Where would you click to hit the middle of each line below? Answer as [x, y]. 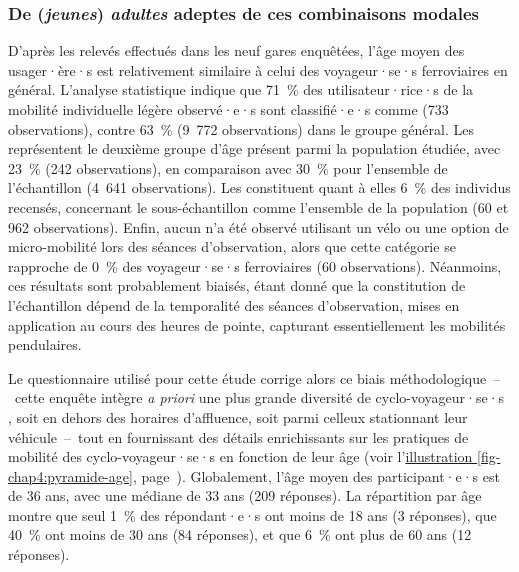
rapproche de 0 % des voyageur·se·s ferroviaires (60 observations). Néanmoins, [255, 265]
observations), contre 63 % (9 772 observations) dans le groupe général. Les [241, 128]
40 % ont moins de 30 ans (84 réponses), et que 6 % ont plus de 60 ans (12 [240, 534]
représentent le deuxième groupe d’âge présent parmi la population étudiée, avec [254, 148]
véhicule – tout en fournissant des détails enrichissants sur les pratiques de [238, 436]
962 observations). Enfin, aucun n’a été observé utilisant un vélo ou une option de [258, 226]
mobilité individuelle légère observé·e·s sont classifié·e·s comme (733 [228, 109]
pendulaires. [45, 344]
